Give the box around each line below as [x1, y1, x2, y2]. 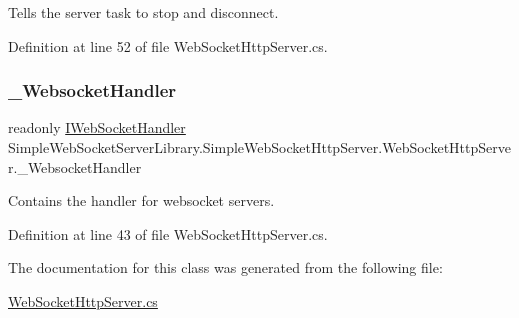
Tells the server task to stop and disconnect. [8, 2, 279, 22]
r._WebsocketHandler [8, 156, 142, 177]
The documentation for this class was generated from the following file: [8, 257, 443, 278]
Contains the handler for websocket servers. [8, 190, 275, 211]
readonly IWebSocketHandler [8, 117, 186, 138]
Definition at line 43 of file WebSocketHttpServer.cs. [8, 223, 328, 244]
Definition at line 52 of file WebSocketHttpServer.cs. [8, 35, 328, 56]
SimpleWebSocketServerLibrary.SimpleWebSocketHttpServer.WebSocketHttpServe [8, 137, 511, 157]
